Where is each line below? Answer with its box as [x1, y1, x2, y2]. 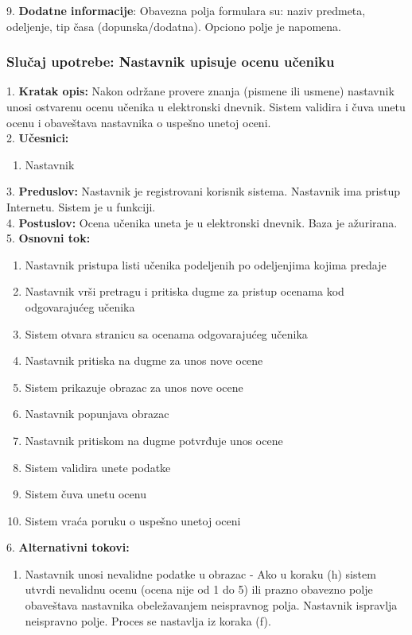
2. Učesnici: [6, 130, 69, 146]
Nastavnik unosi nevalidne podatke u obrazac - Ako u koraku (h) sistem [25, 565, 376, 582]
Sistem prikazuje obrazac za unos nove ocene [25, 378, 243, 395]
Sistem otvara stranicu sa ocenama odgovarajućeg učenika [25, 325, 308, 342]
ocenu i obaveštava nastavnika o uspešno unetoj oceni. [6, 114, 271, 130]
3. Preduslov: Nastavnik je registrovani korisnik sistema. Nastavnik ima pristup [6, 183, 401, 199]
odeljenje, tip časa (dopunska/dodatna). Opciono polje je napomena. [6, 17, 342, 34]
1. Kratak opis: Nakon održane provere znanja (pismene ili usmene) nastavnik [6, 83, 395, 99]
